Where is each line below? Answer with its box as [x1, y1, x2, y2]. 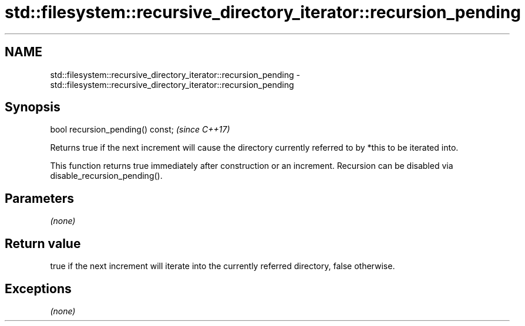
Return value [5, 236, 81, 251]
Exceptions [5, 281, 72, 296]
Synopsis [5, 100, 60, 115]
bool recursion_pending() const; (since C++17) [50, 124, 230, 135]
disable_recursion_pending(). [50, 171, 163, 181]
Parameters [5, 191, 74, 206]
